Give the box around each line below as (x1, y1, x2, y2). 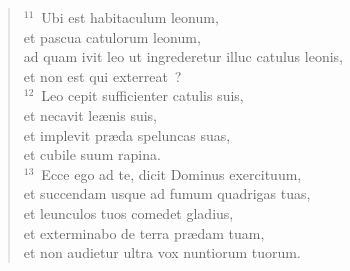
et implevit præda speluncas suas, (23, 124, 231, 145)
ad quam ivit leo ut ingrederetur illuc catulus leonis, (23, 46, 343, 67)
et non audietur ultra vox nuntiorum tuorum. (23, 242, 301, 263)
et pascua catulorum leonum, (23, 26, 201, 47)
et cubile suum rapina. (23, 144, 161, 165)
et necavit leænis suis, (23, 104, 158, 125)
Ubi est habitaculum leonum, (41, 7, 219, 27)
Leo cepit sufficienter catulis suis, (41, 85, 244, 106)
